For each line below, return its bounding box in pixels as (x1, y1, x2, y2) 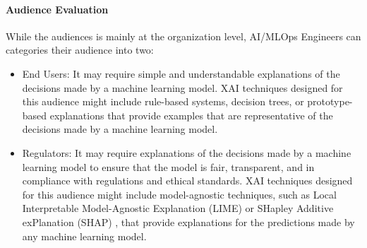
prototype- (307, 94, 353, 109)
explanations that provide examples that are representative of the (49, 107, 333, 122)
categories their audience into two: (6, 42, 154, 57)
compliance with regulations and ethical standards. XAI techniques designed (22, 173, 353, 188)
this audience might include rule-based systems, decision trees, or (22, 94, 304, 109)
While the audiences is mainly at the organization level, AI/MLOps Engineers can (6, 28, 361, 43)
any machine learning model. (22, 228, 147, 243)
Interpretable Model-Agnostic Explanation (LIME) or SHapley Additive (22, 201, 334, 215)
